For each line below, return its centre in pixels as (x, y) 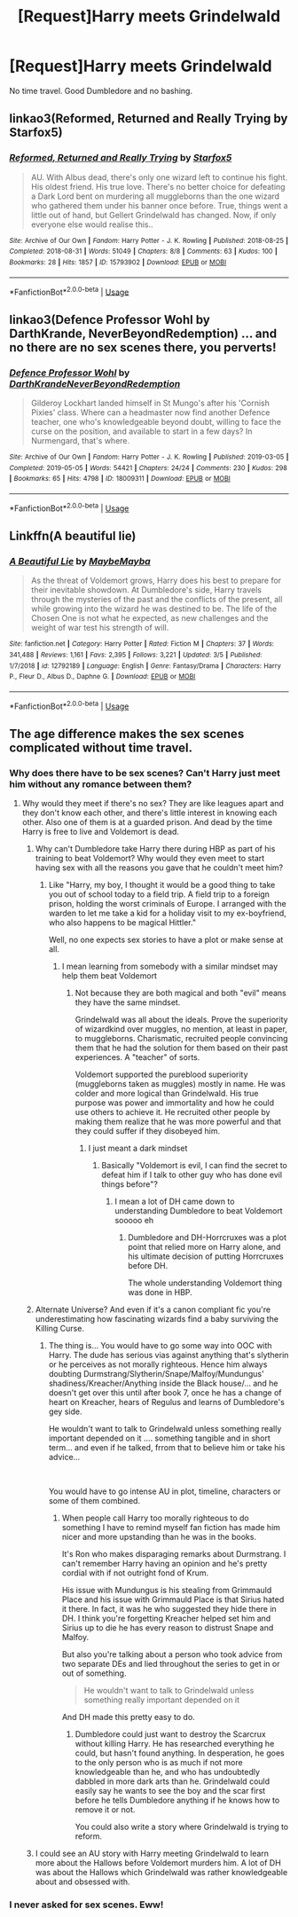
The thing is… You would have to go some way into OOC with (160, 1346)
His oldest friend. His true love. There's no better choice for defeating (158, 186)
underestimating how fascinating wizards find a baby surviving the (157, 1319)
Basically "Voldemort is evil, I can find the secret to (195, 1166)
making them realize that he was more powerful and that (178, 1122)
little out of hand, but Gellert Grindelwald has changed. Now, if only (153, 215)
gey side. (65, 1411)
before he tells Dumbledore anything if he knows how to (177, 1800)
